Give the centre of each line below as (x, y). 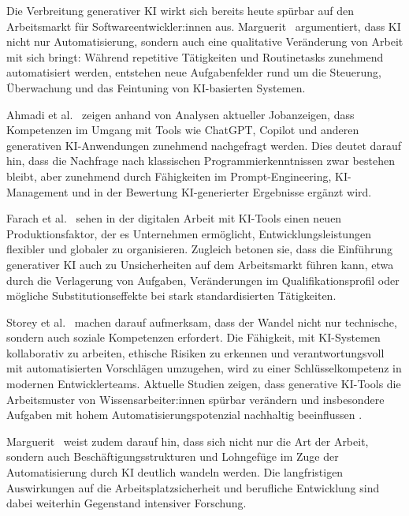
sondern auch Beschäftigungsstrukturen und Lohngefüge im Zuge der (173, 456)
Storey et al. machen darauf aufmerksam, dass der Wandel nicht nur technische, (202, 322)
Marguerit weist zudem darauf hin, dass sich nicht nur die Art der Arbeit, (188, 441)
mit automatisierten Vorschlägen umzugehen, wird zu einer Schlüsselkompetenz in (204, 368)
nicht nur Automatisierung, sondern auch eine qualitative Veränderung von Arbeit (205, 41)
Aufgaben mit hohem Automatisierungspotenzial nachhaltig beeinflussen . (184, 415)
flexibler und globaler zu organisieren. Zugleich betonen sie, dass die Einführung (199, 249)
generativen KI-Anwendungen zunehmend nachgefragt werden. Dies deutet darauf (204, 145)
